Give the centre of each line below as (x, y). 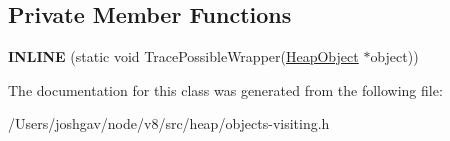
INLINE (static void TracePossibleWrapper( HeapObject (183, 56)
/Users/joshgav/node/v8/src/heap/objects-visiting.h (169, 123)
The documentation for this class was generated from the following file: (225, 89)
